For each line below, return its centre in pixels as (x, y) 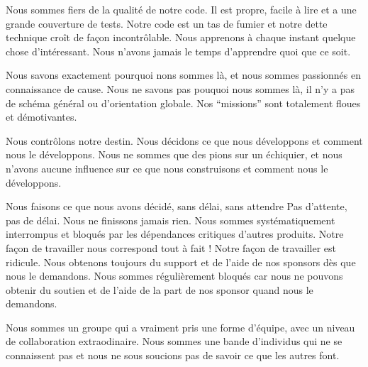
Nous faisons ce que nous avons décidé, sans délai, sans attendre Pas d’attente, (177, 206)
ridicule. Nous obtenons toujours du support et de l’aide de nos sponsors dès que (181, 262)
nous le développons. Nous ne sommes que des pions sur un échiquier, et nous (174, 154)
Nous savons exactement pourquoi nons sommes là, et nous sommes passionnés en (183, 75)
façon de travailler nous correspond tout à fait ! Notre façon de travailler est (171, 247)
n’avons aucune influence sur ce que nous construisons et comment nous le (167, 168)
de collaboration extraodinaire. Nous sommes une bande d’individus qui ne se (174, 341)
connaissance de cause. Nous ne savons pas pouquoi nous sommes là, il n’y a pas (180, 88)
